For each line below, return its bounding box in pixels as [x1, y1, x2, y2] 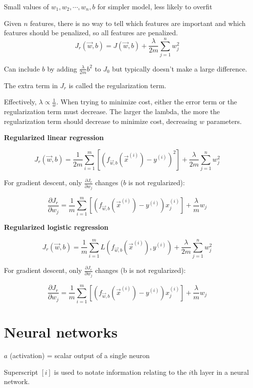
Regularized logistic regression [4, 222, 109, 232]
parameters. [207, 116, 242, 126]
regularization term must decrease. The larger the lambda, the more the [4, 106, 220, 117]
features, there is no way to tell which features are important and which [30, 18, 246, 28]
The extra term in [4, 80, 58, 90]
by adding [47, 63, 77, 73]
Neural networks [4, 322, 118, 342]
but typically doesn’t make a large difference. [112, 63, 247, 73]
